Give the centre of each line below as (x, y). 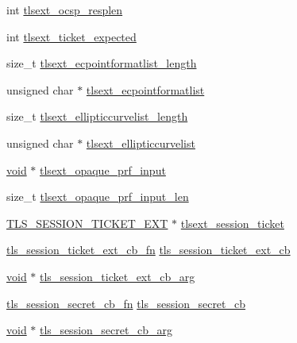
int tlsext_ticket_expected (71, 36)
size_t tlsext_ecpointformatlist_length (102, 63)
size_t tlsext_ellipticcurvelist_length (97, 116)
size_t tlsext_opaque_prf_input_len (98, 197)
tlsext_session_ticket (232, 223)
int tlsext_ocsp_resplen (65, 10)
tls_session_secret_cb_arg (106, 330)
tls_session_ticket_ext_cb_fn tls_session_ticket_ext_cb (148, 250)
